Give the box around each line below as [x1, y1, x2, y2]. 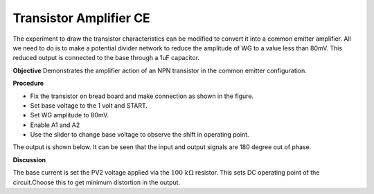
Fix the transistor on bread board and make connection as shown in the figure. [30, 92, 254, 100]
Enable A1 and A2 [30, 121, 80, 129]
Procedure [12, 79, 44, 88]
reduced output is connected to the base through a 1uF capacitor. [12, 54, 200, 62]
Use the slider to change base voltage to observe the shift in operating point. [30, 130, 249, 139]
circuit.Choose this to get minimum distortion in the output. [12, 178, 181, 186]
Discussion [12, 155, 46, 164]
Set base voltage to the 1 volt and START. [30, 101, 148, 110]
